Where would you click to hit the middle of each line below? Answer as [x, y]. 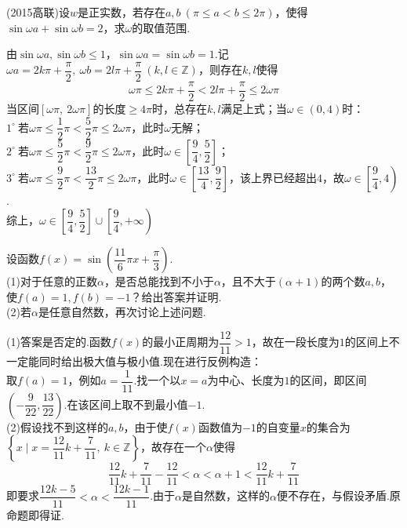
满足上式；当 [254, 108]
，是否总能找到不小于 [159, 281]
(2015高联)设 [38, 12]
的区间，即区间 [328, 380]
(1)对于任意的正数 [52, 281]
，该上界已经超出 [273, 177]
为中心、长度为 [246, 380]
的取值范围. [161, 27]
